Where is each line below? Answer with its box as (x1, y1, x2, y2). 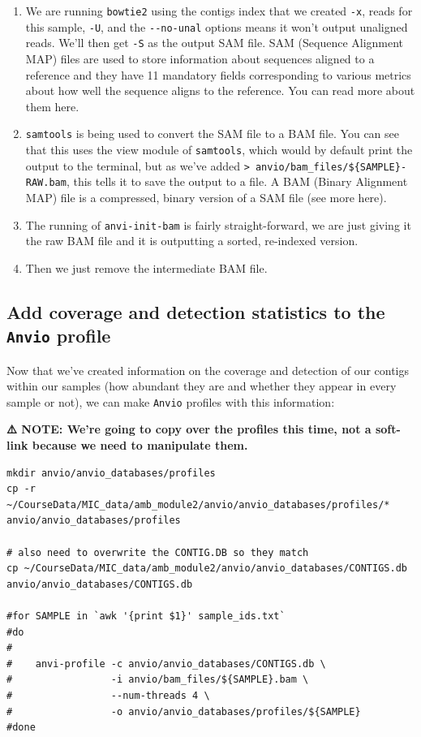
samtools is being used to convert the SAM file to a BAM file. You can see (25, 125, 399, 142)
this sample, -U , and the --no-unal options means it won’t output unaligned (25, 18, 408, 35)
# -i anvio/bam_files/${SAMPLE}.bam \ (6, 674, 309, 686)
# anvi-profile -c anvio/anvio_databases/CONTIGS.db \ (6, 657, 326, 670)
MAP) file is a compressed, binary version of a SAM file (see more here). (25, 188, 387, 205)
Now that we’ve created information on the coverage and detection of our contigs (6, 361, 410, 378)
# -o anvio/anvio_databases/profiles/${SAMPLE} (6, 705, 361, 718)
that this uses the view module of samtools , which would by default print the (25, 141, 413, 157)
